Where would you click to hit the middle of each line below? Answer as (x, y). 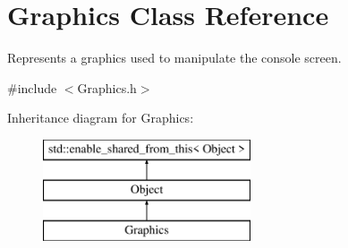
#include (32, 87)
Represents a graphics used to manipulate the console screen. (174, 58)
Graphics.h (107, 87)
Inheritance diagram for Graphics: (101, 118)
